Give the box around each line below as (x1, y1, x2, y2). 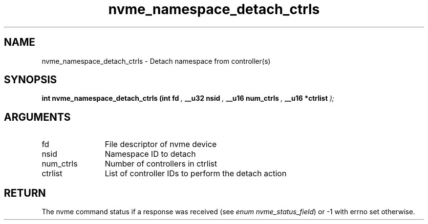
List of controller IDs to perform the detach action (105, 168, 287, 179)
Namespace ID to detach (105, 149, 196, 159)
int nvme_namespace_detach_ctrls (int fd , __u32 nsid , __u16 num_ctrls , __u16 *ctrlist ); (42, 94, 335, 103)
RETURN (4, 187, 46, 199)
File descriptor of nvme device (105, 139, 217, 149)
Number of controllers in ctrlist (105, 159, 217, 169)
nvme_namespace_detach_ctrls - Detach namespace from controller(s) (42, 56, 271, 65)
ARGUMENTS (4, 111, 71, 123)
